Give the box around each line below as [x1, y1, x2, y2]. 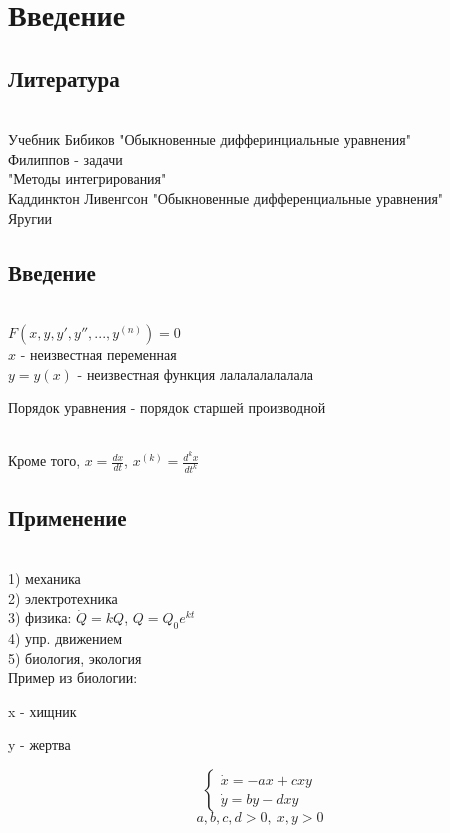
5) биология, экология [8, 647, 142, 668]
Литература [8, 62, 120, 93]
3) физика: [8, 607, 72, 628]
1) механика [8, 568, 81, 589]
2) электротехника [8, 587, 118, 608]
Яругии [8, 207, 52, 228]
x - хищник [8, 700, 77, 721]
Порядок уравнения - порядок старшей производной [8, 397, 326, 418]
